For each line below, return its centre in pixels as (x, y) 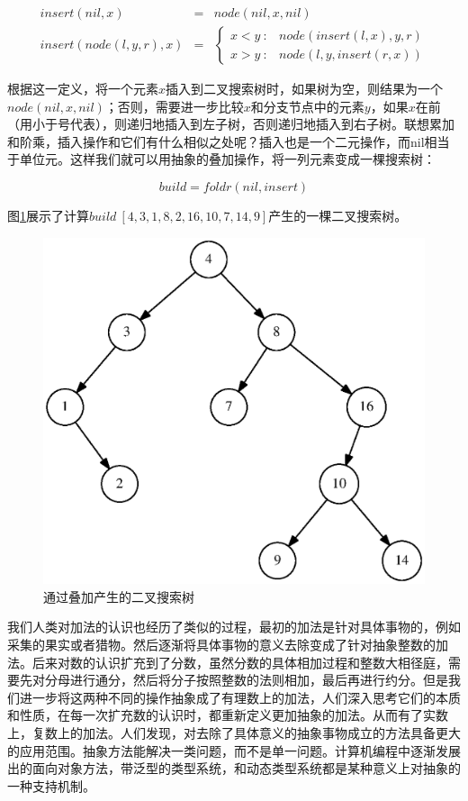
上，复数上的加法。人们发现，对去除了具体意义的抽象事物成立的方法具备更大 (234, 733)
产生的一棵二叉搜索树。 (338, 216)
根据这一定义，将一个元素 (83, 89)
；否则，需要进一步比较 (174, 106)
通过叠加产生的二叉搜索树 (119, 596)
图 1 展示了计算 (48, 216)
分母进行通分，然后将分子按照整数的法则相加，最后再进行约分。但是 (246, 680)
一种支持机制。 (51, 785)
